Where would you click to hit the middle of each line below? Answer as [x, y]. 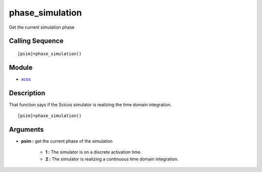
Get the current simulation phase [42, 27]
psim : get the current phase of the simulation [67, 141]
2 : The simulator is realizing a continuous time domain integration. [112, 159]
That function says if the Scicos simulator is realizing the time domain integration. [90, 104]
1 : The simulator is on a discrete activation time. [93, 152]
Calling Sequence [36, 41]
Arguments [26, 129]
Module [21, 67]
